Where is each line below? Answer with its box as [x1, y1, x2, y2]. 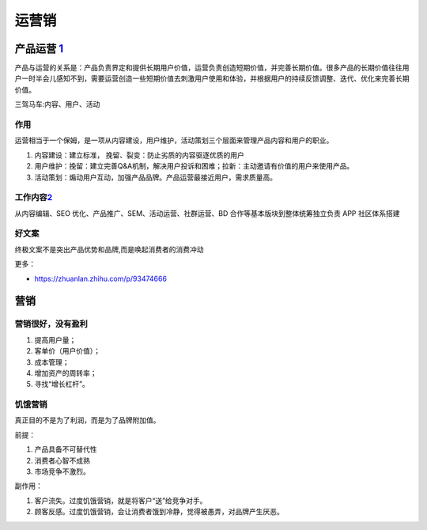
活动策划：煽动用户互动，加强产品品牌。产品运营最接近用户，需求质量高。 [34, 172, 277, 182]
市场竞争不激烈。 [34, 467, 90, 476]
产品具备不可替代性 [34, 445, 97, 454]
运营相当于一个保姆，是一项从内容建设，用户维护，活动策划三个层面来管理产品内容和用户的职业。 [14, 135, 334, 146]
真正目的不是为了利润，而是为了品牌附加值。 [14, 415, 161, 425]
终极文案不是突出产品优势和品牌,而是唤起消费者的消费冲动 [14, 244, 205, 254]
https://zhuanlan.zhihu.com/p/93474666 [34, 274, 168, 283]
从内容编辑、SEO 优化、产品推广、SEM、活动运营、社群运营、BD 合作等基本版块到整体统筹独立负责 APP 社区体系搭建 [14, 208, 400, 218]
